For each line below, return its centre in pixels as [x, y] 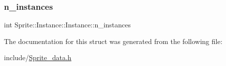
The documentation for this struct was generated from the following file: [113, 41]
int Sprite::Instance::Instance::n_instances [68, 25]
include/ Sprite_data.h [38, 57]
